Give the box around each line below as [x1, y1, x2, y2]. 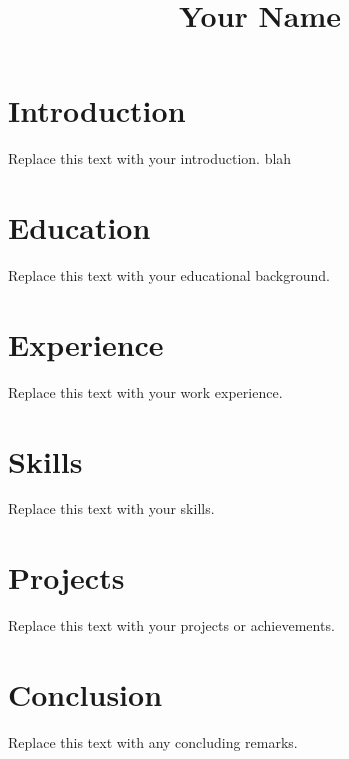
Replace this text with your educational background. [8, 265, 330, 286]
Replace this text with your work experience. [8, 381, 283, 402]
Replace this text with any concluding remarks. [8, 731, 298, 752]
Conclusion [8, 673, 163, 714]
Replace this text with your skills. [8, 498, 215, 519]
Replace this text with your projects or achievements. [8, 615, 335, 636]
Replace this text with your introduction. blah [8, 148, 292, 169]
